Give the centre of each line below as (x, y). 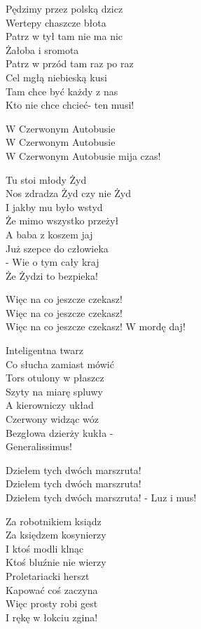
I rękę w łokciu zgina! (52, 617)
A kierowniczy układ (50, 405)
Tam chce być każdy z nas (62, 91)
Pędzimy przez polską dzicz (64, 8)
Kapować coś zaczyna (52, 589)
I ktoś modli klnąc (45, 548)
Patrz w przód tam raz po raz (70, 63)
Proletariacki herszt (48, 575)
